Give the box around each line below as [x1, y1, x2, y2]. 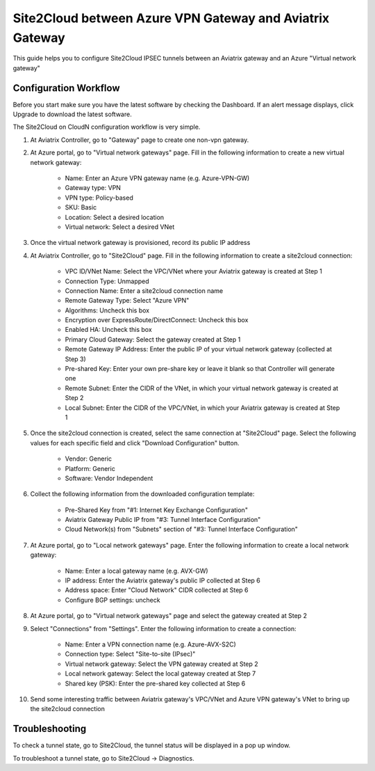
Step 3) [65, 355, 86, 363]
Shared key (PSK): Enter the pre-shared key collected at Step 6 [65, 679, 246, 687]
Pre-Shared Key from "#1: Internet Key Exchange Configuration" [65, 505, 248, 514]
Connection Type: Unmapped [65, 277, 149, 285]
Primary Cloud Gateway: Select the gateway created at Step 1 [65, 335, 241, 344]
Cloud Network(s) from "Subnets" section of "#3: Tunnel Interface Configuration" [65, 525, 299, 534]
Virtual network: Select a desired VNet [65, 223, 175, 231]
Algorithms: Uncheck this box [65, 306, 149, 315]
